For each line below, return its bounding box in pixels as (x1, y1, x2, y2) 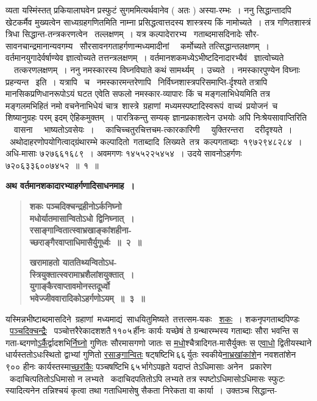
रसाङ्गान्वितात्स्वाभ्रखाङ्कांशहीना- (29, 224, 132, 236)
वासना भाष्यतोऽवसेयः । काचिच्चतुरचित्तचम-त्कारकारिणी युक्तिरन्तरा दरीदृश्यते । (13, 122, 293, 135)
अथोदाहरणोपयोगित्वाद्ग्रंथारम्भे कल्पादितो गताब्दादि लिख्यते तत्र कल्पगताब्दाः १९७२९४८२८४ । (9, 135, 302, 147)
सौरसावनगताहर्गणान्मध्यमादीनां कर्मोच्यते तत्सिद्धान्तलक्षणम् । (80, 39, 269, 52)
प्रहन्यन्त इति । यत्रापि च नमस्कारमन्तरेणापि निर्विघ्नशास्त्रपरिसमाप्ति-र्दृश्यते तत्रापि (5, 75, 268, 88)
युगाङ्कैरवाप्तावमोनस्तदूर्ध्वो (29, 280, 110, 293)
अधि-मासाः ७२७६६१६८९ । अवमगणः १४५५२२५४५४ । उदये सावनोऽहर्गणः (5, 147, 242, 160)
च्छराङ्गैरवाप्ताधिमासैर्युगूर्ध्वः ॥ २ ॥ (29, 235, 141, 248)
